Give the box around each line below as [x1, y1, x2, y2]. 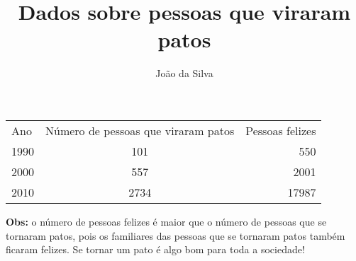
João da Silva [155, 66, 213, 81]
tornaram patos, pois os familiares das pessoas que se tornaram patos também [6, 228, 345, 243]
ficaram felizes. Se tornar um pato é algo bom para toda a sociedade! [6, 242, 305, 257]
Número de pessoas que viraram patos [45, 122, 235, 139]
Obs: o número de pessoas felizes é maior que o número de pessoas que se [6, 214, 327, 228]
